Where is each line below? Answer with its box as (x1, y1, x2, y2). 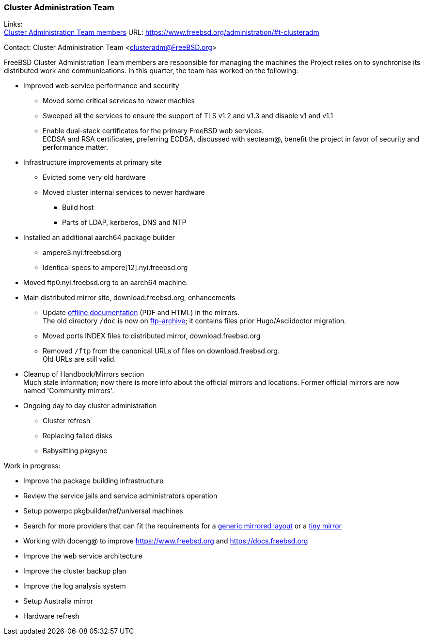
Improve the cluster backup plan (23, 567, 126, 575)
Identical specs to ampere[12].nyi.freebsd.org (43, 263, 188, 272)
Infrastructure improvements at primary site (23, 158, 162, 167)
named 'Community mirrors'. (23, 386, 114, 395)
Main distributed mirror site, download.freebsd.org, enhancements (23, 293, 236, 302)
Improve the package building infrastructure (23, 477, 164, 485)
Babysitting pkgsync (43, 447, 108, 455)
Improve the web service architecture (23, 552, 142, 560)
